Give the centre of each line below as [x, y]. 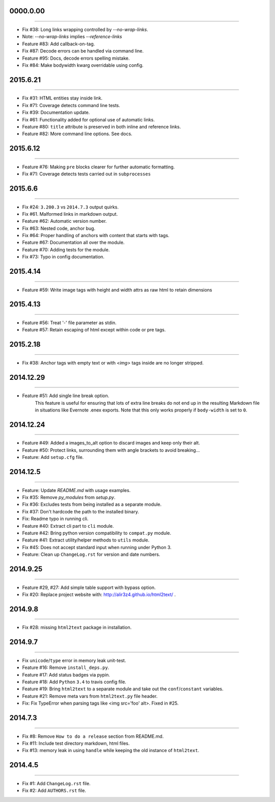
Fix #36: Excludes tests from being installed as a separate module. [92, 504]
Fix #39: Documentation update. [56, 113]
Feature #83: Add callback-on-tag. [59, 44]
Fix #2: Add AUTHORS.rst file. [54, 791]
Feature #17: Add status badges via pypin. [66, 675]
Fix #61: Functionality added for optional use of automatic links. [89, 119]
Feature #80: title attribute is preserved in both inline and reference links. [101, 126]
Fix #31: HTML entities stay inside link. [62, 98]
